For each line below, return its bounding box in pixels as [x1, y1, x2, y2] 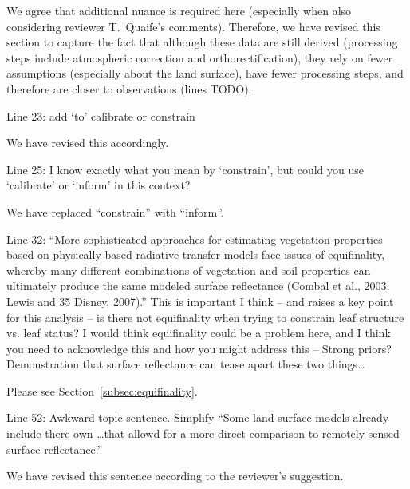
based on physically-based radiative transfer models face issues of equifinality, [6, 246, 385, 263]
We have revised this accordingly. [6, 134, 169, 151]
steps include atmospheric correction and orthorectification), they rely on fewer [6, 49, 393, 66]
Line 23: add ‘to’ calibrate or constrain [6, 107, 195, 124]
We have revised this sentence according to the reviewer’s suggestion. [6, 467, 344, 484]
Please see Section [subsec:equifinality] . [6, 382, 198, 399]
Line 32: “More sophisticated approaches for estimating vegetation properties [6, 230, 383, 247]
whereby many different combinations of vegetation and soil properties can [6, 261, 371, 278]
